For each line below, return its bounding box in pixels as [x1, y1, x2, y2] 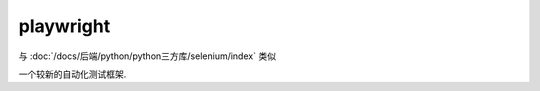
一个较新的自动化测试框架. [18, 68, 127, 80]
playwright [18, 15, 111, 37]
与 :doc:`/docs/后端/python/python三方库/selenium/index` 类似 [18, 50, 277, 62]
